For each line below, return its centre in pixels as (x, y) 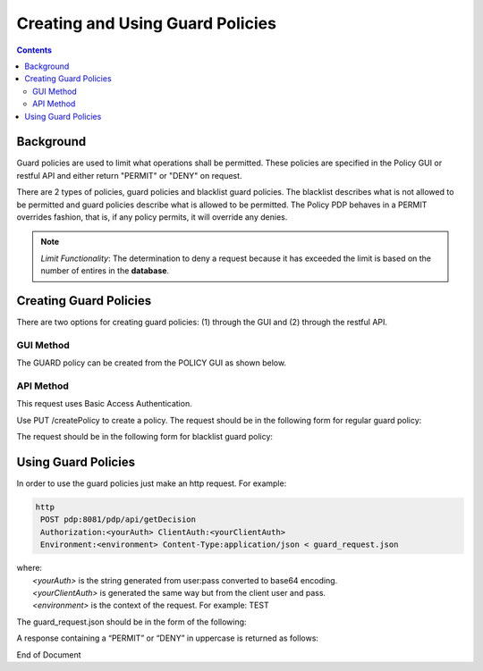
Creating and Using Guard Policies (147, 23)
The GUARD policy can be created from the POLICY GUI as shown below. (151, 363)
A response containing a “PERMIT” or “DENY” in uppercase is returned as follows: (168, 638)
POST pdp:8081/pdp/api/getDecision (119, 520)
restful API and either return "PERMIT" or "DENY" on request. (129, 175)
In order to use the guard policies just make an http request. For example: (152, 483)
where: (30, 568)
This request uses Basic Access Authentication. (104, 404)
